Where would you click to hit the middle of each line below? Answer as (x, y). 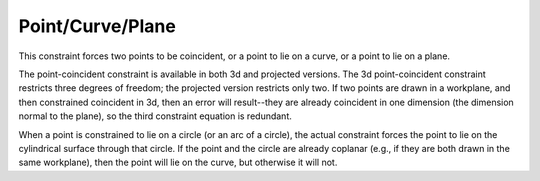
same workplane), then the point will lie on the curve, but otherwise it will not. (178, 162)
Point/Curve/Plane (97, 26)
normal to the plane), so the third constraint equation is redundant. (155, 116)
